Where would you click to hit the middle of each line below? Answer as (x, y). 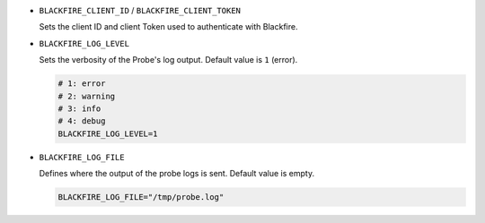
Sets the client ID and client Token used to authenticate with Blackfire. (168, 27)
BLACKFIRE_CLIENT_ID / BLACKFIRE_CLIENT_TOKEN (140, 10)
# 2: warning (87, 96)
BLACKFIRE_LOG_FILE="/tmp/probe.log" (141, 197)
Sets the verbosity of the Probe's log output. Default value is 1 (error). (168, 60)
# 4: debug (82, 121)
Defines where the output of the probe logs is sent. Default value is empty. (176, 174)
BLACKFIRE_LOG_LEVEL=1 (108, 133)
